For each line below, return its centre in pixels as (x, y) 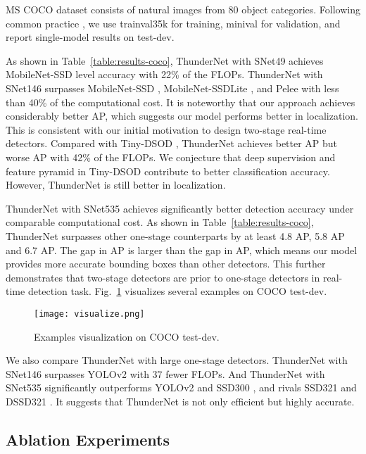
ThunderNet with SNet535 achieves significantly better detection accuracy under (180, 208)
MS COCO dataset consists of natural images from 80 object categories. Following (183, 9)
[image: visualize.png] (89, 314)
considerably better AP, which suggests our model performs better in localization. (182, 116)
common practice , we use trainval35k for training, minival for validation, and (173, 23)
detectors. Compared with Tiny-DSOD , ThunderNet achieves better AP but (172, 143)
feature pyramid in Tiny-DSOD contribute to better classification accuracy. (168, 171)
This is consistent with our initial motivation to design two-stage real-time (166, 129)
